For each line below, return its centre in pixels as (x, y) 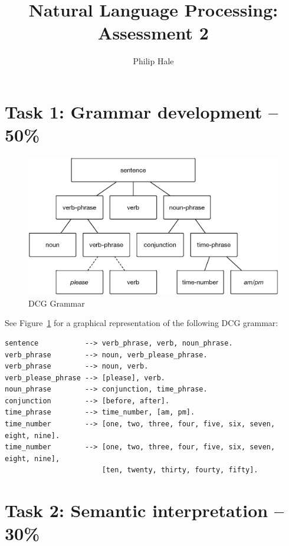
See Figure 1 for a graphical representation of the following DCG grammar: (142, 323)
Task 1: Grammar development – (142, 111)
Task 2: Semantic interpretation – (144, 510)
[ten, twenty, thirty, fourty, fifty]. (180, 470)
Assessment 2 (153, 33)
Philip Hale (153, 61)
